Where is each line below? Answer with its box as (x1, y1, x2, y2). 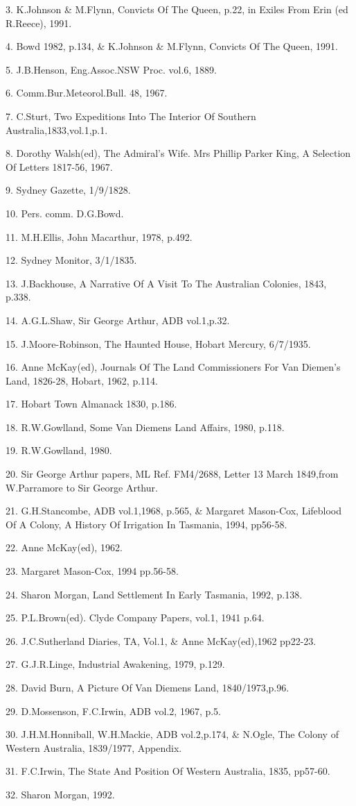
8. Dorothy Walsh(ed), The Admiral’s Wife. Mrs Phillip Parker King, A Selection (6, 146, 351, 160)
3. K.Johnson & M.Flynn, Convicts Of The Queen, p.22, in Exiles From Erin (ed (6, 2, 348, 16)
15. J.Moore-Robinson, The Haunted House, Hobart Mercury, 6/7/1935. (6, 336, 311, 351)
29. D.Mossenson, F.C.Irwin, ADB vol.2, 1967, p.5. (6, 703, 222, 718)
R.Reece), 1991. (6, 15, 72, 30)
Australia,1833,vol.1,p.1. (6, 122, 108, 137)
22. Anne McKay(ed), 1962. (6, 540, 123, 555)
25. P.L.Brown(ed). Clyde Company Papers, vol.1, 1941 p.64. (6, 610, 265, 625)
